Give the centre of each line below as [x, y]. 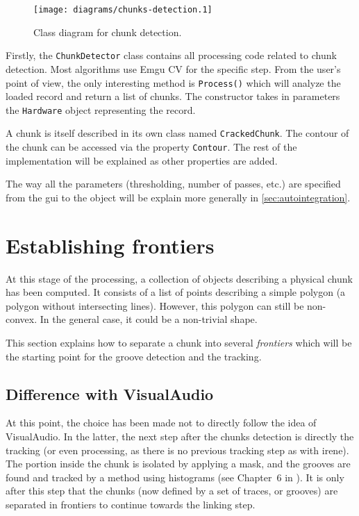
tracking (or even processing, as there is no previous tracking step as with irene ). [177, 450]
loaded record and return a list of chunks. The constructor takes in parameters [173, 96]
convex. [22, 319]
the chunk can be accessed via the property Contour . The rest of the [151, 147]
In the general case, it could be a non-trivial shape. [149, 319]
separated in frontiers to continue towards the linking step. [131, 504]
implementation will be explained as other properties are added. [142, 160]
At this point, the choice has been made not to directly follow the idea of [161, 423]
